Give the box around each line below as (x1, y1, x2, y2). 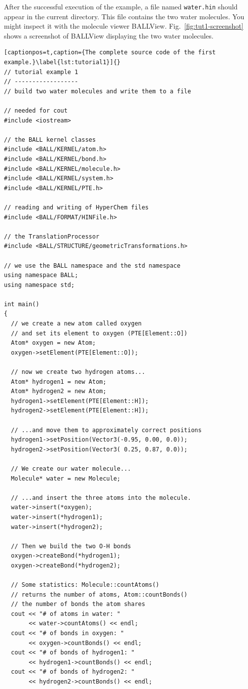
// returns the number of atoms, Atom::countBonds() (11, 591, 188, 598)
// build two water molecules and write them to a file (4, 87, 191, 95)
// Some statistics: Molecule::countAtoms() (11, 581, 159, 589)
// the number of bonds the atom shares (11, 601, 145, 608)
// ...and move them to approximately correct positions (11, 426, 202, 434)
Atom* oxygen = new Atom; (11, 339, 96, 347)
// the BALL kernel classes (4, 136, 96, 143)
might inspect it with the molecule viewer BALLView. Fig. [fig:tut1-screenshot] (4, 21, 244, 31)
